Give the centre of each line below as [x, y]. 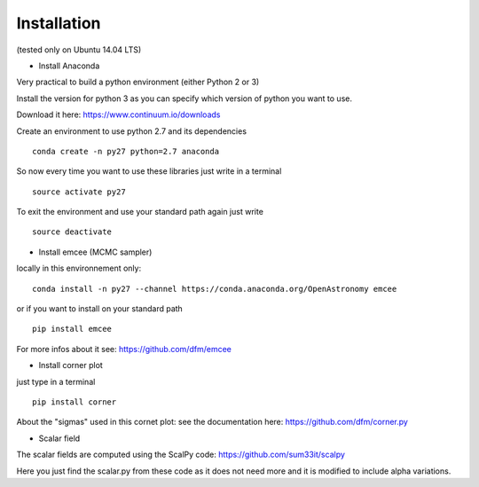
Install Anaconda [69, 66]
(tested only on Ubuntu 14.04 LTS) [79, 50]
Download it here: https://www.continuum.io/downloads [118, 114]
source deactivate [72, 232]
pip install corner [75, 402]
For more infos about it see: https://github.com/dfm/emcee [124, 349]
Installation [59, 23]
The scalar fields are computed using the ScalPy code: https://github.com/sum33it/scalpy [181, 455]
